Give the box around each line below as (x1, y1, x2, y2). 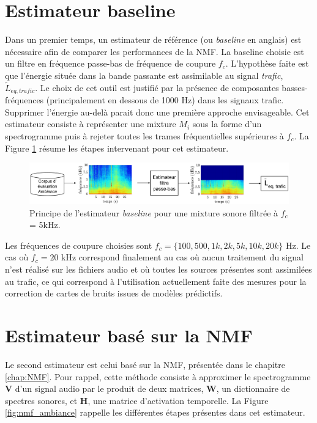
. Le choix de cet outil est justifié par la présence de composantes (35, 81, 279, 94)
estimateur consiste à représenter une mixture (5, 117, 176, 130)
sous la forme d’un (192, 117, 262, 130)
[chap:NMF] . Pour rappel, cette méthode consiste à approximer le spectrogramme (5, 370, 311, 383)
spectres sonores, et (5, 394, 78, 406)
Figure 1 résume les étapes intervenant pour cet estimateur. (5, 141, 229, 154)
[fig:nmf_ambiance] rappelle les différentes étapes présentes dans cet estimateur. (5, 406, 305, 419)
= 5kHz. (29, 218, 61, 231)
